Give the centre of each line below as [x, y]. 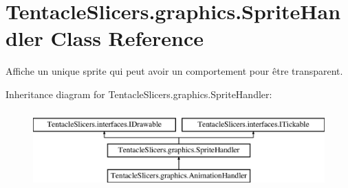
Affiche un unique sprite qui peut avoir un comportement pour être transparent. [174, 71]
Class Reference [127, 38]
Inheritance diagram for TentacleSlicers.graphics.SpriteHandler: [139, 94]
